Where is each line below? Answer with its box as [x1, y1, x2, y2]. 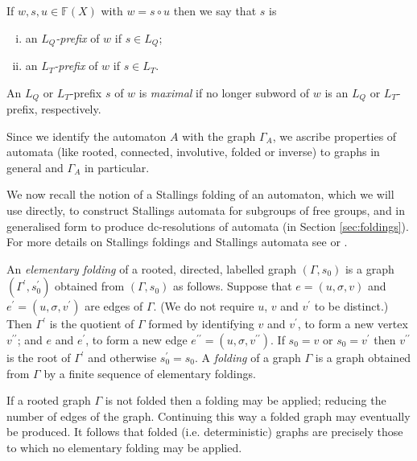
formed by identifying [148, 315, 254, 332]
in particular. [84, 158, 150, 175]
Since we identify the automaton [6, 127, 167, 144]
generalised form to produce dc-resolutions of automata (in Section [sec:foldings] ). [6, 217, 409, 234]
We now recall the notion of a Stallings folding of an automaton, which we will [6, 186, 394, 203]
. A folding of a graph [195, 349, 301, 366]
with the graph [182, 127, 256, 144]
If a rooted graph [6, 392, 91, 409]
